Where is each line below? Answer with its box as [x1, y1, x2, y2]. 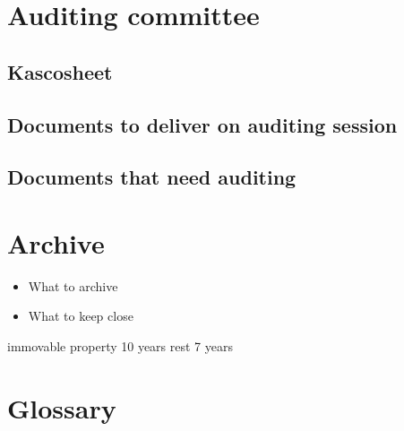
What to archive [28, 276, 118, 295]
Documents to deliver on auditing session [7, 110, 398, 138]
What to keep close [28, 306, 133, 325]
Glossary [7, 389, 116, 426]
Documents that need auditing [7, 163, 297, 191]
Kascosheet [7, 57, 113, 85]
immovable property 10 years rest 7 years [7, 337, 233, 356]
